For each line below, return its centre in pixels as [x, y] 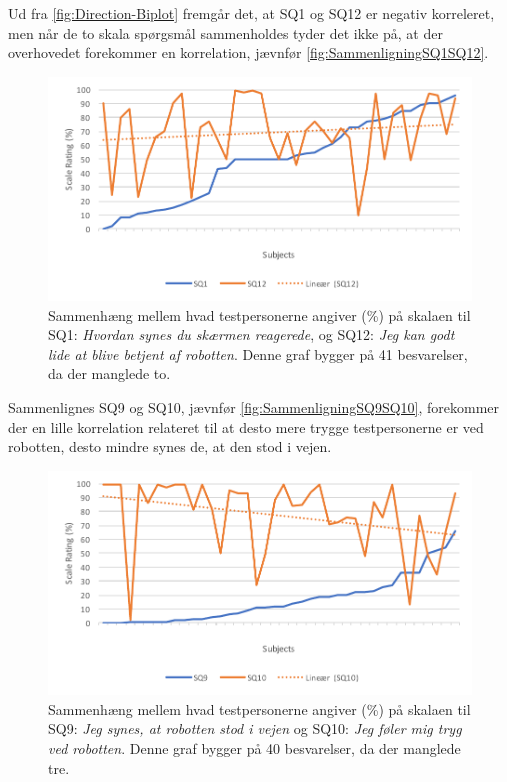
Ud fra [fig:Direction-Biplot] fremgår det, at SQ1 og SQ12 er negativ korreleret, [251, 13]
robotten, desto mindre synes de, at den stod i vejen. [170, 446]
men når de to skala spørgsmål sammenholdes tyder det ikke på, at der [225, 32]
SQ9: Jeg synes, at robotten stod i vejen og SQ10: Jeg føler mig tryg [255, 728]
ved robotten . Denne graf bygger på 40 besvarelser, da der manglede [254, 747]
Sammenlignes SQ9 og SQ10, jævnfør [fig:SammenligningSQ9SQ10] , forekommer [254, 407]
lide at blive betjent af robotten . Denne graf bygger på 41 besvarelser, [258, 353]
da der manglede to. [109, 373]
